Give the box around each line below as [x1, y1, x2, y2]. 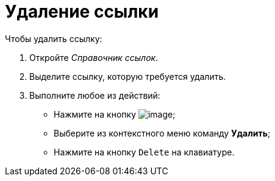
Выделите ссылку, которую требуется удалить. [29, 71, 226, 82]
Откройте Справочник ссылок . [29, 52, 159, 63]
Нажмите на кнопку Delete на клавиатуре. [54, 146, 235, 157]
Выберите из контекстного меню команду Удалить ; [54, 127, 271, 138]
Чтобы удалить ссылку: [5, 33, 102, 44]
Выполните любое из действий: [29, 90, 160, 101]
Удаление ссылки [5, 1, 159, 22]
